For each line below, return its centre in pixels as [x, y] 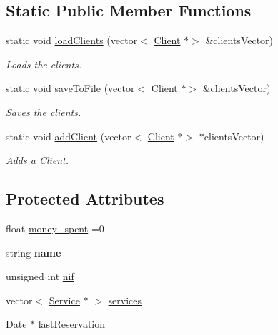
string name [34, 252]
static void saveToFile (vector [70, 88]
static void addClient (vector [69, 136]
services [125, 300]
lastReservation [72, 324]
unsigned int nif [40, 276]
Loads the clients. [44, 64]
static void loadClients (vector [72, 40]
